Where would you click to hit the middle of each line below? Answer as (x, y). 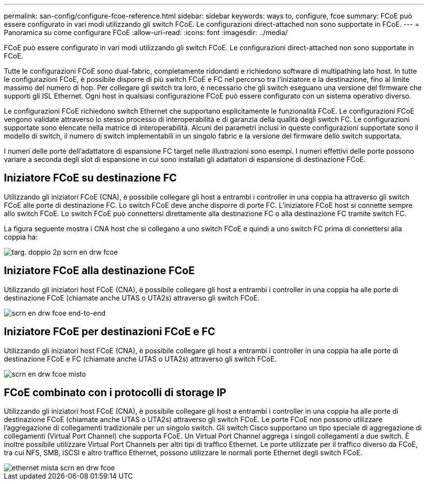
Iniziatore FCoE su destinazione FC (90, 178)
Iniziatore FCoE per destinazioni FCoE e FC (110, 332)
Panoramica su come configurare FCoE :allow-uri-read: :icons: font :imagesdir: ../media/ (146, 32)
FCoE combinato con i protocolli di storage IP (115, 392)
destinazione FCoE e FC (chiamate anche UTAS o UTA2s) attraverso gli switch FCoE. (140, 359)
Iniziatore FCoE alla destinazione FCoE (99, 271)
